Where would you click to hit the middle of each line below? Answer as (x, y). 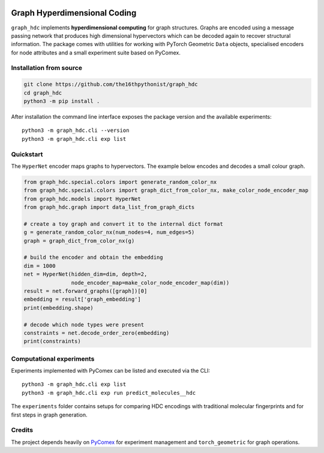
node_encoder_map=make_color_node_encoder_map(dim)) (150, 283)
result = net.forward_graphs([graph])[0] (85, 291)
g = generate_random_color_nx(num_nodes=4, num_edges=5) (109, 232)
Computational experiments (53, 358)
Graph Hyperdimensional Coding (74, 13)
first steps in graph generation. (49, 415)
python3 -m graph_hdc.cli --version (76, 131)
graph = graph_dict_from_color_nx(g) (79, 241)
